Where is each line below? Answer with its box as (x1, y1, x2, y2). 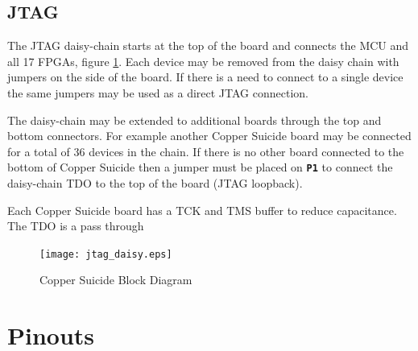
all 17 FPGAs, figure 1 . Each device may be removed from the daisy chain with (7, 52, 399, 69)
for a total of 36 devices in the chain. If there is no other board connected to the (7, 142, 404, 159)
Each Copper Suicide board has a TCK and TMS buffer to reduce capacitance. (7, 201, 397, 218)
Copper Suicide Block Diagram (39, 271, 192, 288)
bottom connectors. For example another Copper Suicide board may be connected (7, 127, 412, 144)
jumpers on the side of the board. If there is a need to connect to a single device (7, 68, 404, 85)
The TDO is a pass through (7, 217, 144, 234)
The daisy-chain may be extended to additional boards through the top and (7, 111, 382, 128)
